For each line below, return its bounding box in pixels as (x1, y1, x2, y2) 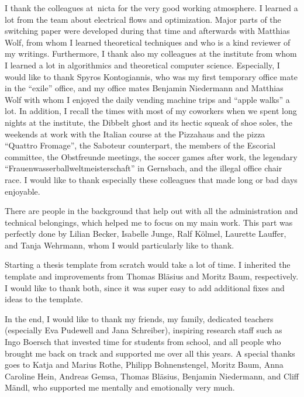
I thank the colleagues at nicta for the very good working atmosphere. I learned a (5, 2, 298, 13)
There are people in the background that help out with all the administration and (5, 205, 298, 217)
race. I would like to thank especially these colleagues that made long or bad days (5, 173, 298, 185)
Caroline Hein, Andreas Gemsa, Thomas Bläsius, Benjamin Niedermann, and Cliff (5, 370, 299, 382)
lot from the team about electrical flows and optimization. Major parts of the (5, 13, 281, 25)
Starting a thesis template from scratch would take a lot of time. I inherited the (5, 258, 291, 271)
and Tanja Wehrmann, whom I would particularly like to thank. (5, 239, 234, 251)
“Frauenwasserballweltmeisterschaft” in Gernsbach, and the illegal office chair (5, 162, 282, 174)
